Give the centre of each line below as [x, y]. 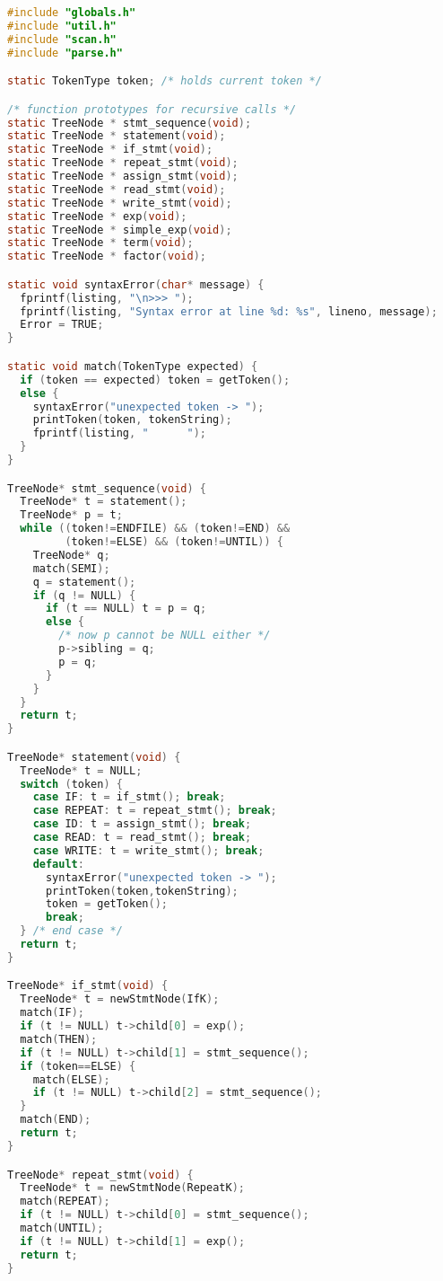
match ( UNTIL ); [62, 1228]
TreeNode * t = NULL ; [81, 770]
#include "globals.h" [72, 13]
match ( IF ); [52, 1013]
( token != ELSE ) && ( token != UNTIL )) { [174, 542]
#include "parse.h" [65, 53]
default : [58, 864]
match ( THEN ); [59, 1039]
